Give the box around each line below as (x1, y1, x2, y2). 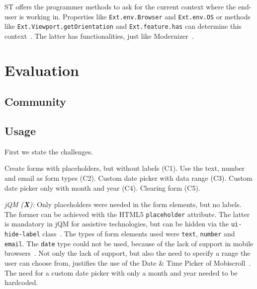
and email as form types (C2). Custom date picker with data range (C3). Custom (4, 173, 253, 183)
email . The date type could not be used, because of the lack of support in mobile (4, 238, 254, 248)
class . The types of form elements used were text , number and (42, 228, 235, 239)
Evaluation (4, 60, 79, 80)
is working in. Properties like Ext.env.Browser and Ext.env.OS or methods (19, 11, 251, 21)
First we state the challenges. (4, 146, 93, 156)
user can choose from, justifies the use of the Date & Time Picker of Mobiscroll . (4, 258, 251, 268)
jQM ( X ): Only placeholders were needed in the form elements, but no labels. (4, 199, 242, 210)
